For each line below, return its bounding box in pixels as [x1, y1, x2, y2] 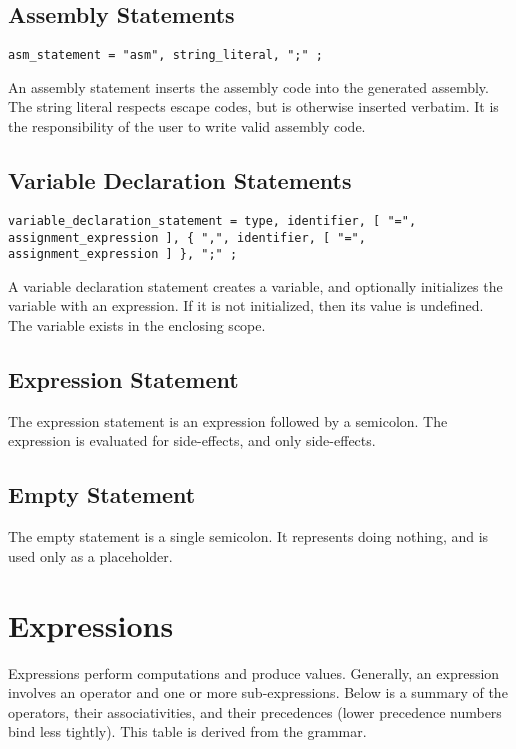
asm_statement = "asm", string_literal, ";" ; [8, 48, 323, 63]
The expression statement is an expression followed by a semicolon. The [8, 410, 448, 431]
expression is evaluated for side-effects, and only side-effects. [8, 430, 376, 451]
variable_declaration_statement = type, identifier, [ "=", [8, 213, 417, 228]
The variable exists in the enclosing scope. [8, 315, 266, 335]
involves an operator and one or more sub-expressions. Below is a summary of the [8, 682, 508, 703]
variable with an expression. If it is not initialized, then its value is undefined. [8, 295, 484, 316]
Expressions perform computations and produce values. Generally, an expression [8, 662, 500, 683]
